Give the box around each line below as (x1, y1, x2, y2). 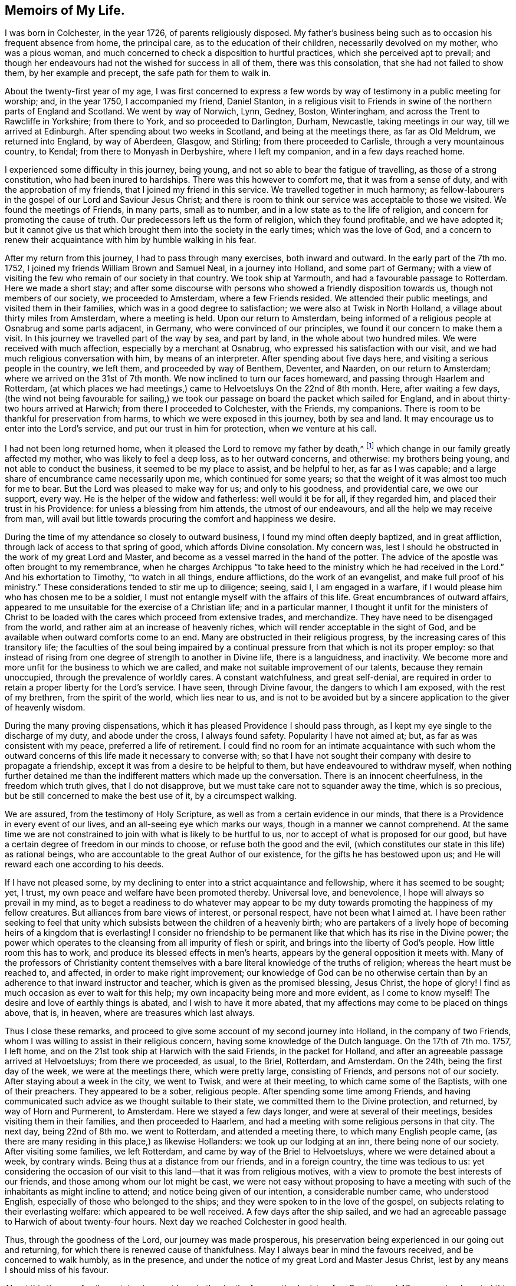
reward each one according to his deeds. (5, 859, 164, 870)
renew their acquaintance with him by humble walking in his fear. (5, 235, 257, 245)
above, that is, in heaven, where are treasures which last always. (5, 1008, 255, 1018)
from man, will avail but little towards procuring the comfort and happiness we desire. (5, 514, 336, 524)
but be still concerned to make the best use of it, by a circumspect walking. (5, 791, 297, 801)
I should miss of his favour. (5, 1265, 109, 1275)
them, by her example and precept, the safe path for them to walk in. (5, 68, 271, 78)
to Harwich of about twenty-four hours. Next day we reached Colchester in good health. (5, 1216, 347, 1227)
